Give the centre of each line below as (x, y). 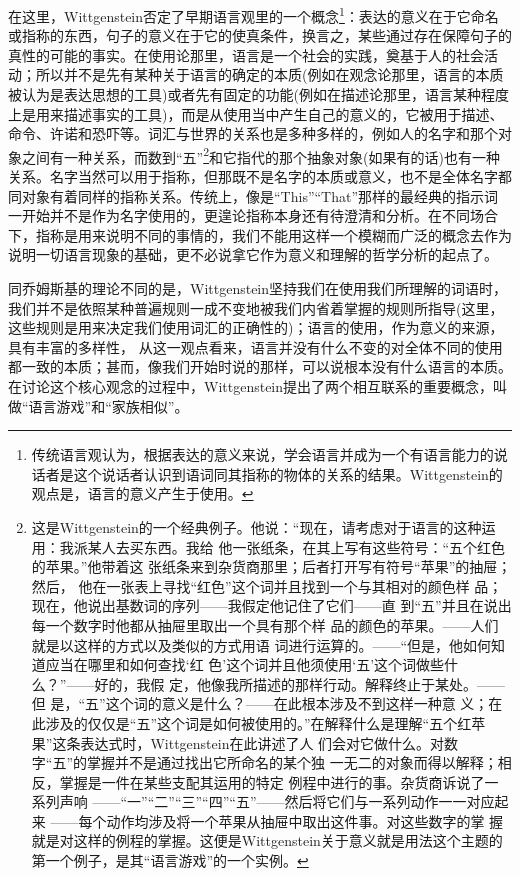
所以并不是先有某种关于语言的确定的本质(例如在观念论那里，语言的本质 (269, 74)
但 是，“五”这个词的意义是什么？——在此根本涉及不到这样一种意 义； (260, 703)
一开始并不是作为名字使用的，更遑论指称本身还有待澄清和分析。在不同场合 (253, 215)
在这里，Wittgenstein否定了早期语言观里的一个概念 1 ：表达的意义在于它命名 (253, 14)
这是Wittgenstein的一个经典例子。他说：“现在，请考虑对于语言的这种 (256, 526)
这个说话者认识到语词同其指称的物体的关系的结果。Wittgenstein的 (288, 473)
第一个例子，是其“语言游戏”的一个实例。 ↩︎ (170, 860)
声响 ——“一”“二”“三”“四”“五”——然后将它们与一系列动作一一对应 (277, 801)
